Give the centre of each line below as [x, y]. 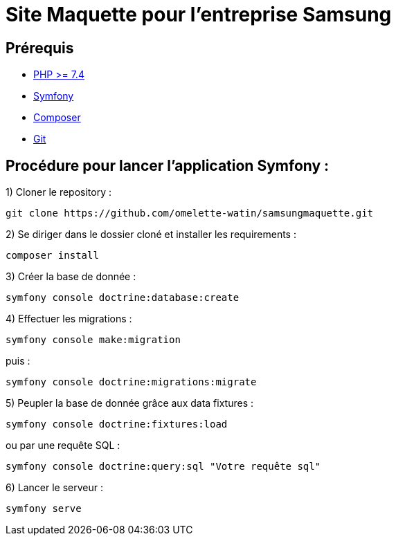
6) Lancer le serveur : [54, 488]
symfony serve [44, 509]
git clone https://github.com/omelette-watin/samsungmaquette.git [190, 213]
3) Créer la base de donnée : [71, 277]
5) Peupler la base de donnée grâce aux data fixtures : [130, 403]
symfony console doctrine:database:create [123, 298]
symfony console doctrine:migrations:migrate [131, 382]
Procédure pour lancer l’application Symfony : [168, 165]
